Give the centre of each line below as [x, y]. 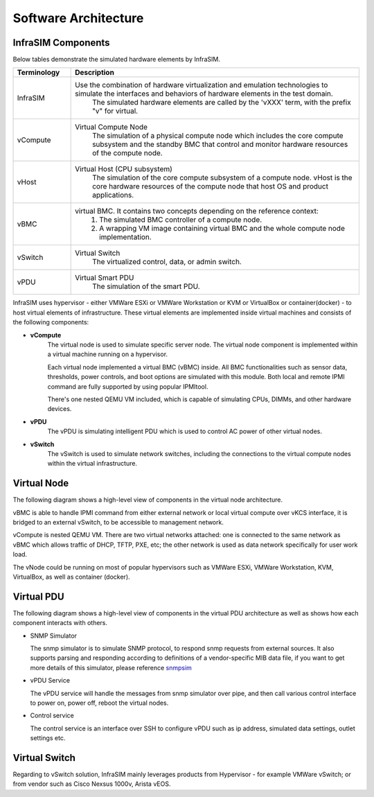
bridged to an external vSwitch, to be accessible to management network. [118, 522]
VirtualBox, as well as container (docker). [72, 577]
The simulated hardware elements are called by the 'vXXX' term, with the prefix [222, 103]
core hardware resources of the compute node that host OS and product [211, 186]
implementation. [125, 237]
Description [95, 73]
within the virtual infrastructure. [92, 464]
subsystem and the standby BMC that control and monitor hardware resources [220, 144]
